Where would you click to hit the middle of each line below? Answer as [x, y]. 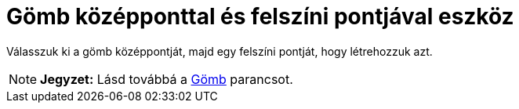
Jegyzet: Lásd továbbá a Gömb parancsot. [167, 79]
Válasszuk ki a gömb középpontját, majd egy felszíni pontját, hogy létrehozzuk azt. [220, 51]
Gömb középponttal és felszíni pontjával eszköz [260, 16]
